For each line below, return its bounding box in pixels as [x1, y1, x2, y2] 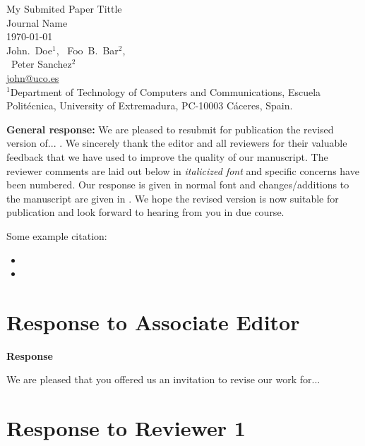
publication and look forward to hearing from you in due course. [6, 205, 285, 219]
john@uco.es [6, 70, 59, 85]
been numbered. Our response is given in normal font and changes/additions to [6, 177, 349, 192]
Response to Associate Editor [6, 307, 300, 336]
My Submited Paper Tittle [6, 1, 122, 16]
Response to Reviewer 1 [6, 414, 246, 442]
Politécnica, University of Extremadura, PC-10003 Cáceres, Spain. [6, 98, 293, 113]
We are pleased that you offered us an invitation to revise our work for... [6, 372, 321, 387]
